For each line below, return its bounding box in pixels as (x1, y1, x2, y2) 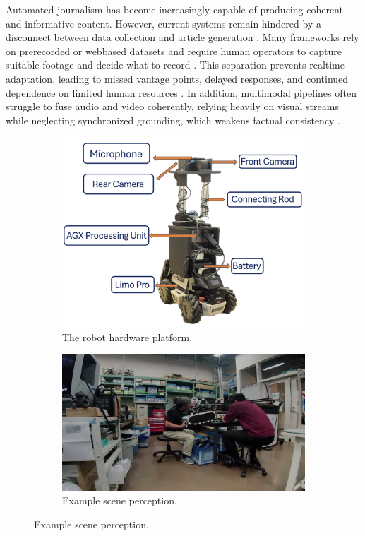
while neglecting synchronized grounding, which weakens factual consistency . (6, 112, 341, 127)
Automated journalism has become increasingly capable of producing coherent (6, 2, 343, 16)
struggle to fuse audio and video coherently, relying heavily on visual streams (6, 99, 339, 114)
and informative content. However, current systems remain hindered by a (6, 16, 321, 30)
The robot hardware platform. (62, 329, 193, 344)
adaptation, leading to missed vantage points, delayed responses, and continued (6, 71, 349, 85)
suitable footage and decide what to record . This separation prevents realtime (6, 57, 345, 72)
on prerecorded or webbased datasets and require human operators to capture (6, 43, 342, 58)
